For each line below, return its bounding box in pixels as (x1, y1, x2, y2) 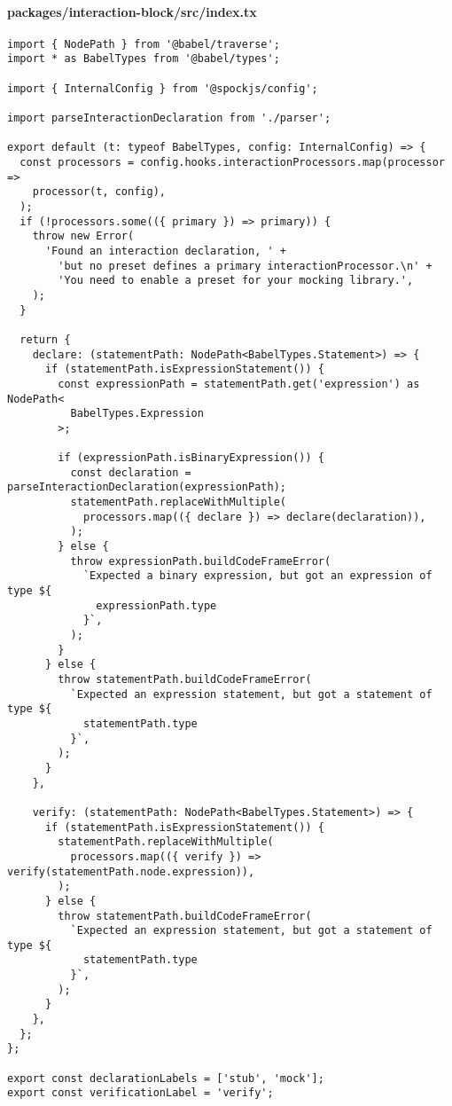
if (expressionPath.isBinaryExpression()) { (58, 451, 324, 465)
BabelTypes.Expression (70, 407, 204, 420)
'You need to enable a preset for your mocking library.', (58, 274, 414, 287)
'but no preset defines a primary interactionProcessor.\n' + (58, 259, 433, 272)
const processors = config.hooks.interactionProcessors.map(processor (19, 156, 445, 169)
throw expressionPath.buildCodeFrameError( (70, 554, 331, 568)
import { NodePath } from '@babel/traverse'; (7, 37, 280, 51)
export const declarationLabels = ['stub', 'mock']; (7, 1071, 324, 1085)
